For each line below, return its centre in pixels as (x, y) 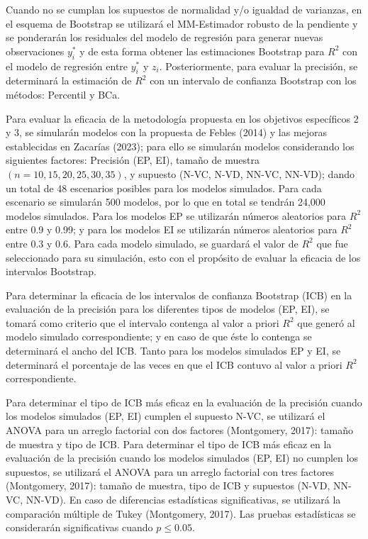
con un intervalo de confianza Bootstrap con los (253, 80)
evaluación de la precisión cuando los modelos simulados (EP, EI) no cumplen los (182, 458)
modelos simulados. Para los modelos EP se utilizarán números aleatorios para (176, 215)
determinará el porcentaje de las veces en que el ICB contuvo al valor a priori (174, 364)
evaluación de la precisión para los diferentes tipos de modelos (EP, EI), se (168, 309)
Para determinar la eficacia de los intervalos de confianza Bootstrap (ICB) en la (179, 295)
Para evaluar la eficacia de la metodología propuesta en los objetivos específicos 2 (182, 118)
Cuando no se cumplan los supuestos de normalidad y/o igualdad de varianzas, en (184, 9)
